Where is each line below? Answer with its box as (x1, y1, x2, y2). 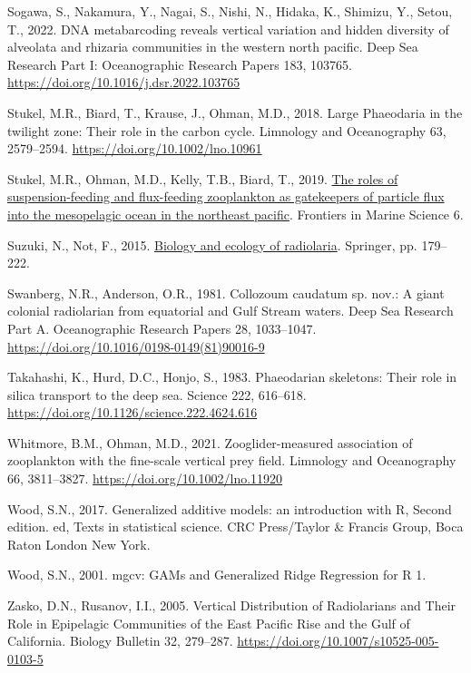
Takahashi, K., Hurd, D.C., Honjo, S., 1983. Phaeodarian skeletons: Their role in (7, 367, 457, 386)
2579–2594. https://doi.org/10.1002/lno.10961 (7, 139, 262, 158)
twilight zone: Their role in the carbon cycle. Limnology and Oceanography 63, (7, 121, 446, 140)
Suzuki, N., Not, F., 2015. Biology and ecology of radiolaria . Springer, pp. (7, 235, 417, 254)
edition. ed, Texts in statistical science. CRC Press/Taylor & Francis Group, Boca (7, 517, 464, 536)
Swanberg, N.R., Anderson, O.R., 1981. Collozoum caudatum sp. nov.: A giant (7, 283, 445, 302)
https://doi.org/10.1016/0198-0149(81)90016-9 (7, 336, 265, 356)
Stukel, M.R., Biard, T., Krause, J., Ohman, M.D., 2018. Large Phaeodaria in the (7, 102, 463, 122)
